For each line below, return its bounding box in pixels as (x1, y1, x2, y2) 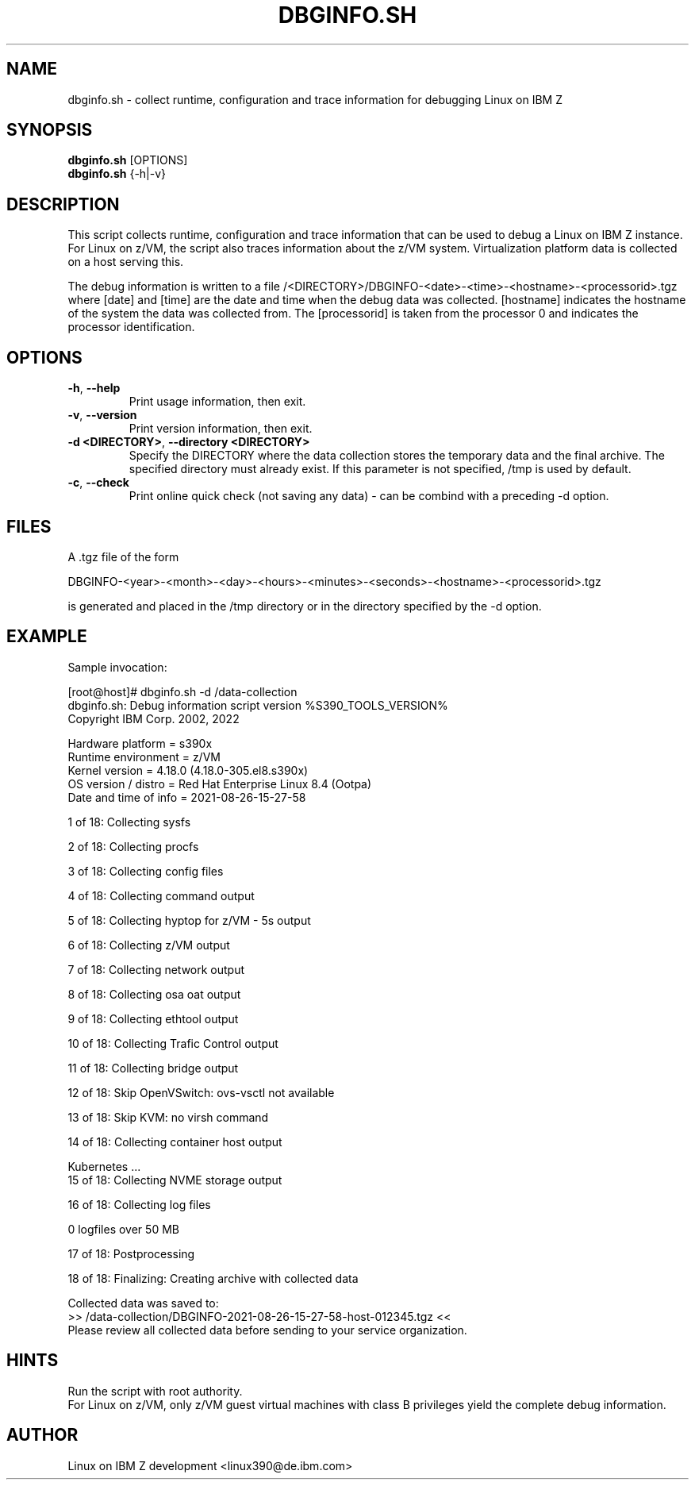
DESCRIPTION (6, 194, 120, 214)
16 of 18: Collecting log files (67, 1197, 211, 1211)
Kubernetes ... (67, 1159, 141, 1173)
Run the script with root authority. (67, 1384, 243, 1398)
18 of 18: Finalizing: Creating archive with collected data (67, 1271, 359, 1285)
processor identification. (67, 320, 195, 334)
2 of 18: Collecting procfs (67, 839, 199, 853)
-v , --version (67, 408, 137, 422)
